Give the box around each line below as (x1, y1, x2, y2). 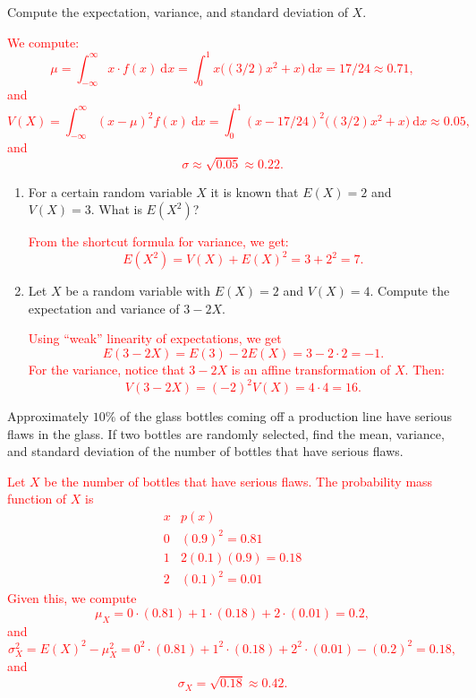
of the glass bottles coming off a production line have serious (120, 407, 453, 426)
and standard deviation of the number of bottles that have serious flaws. (7, 442, 404, 461)
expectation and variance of (28, 298, 180, 317)
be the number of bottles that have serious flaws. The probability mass (44, 471, 433, 490)
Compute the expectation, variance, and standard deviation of (7, 3, 348, 21)
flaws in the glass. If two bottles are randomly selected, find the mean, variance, (7, 424, 445, 443)
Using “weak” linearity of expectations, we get (28, 329, 282, 348)
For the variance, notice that (28, 359, 185, 378)
